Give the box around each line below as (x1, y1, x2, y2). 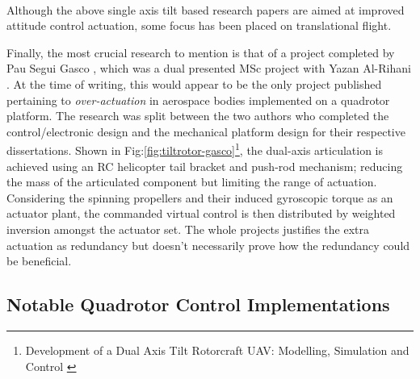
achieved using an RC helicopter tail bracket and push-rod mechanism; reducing (6, 157, 403, 174)
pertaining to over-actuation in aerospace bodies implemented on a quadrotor (6, 91, 390, 108)
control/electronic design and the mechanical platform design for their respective (6, 123, 405, 140)
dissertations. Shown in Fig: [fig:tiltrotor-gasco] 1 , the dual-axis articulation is (6, 140, 383, 158)
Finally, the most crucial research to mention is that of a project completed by (6, 44, 395, 60)
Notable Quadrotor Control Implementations (6, 292, 390, 317)
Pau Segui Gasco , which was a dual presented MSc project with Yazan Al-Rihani (6, 60, 411, 77)
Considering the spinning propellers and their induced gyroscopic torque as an (6, 189, 393, 206)
